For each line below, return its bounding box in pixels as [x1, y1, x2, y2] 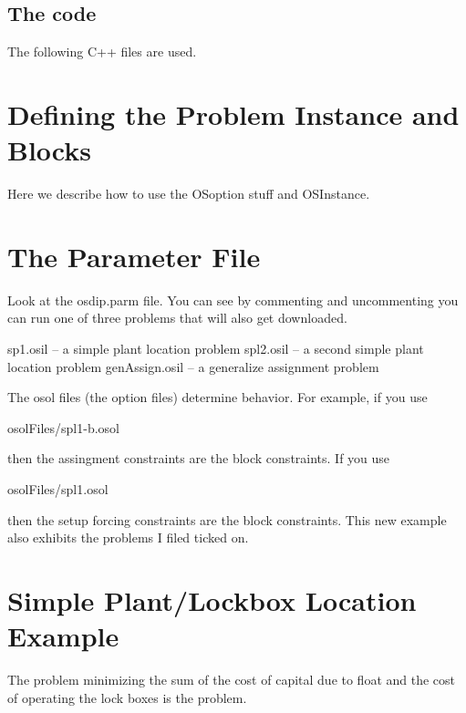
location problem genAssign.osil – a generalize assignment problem [7, 356, 379, 376]
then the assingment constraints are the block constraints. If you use [7, 449, 390, 468]
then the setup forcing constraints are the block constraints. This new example [7, 510, 447, 529]
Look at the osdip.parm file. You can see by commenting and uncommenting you [7, 290, 459, 309]
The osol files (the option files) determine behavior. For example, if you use [7, 387, 428, 407]
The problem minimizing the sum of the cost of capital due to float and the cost [7, 670, 456, 689]
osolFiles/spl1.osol [7, 479, 109, 498]
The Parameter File [7, 237, 261, 274]
